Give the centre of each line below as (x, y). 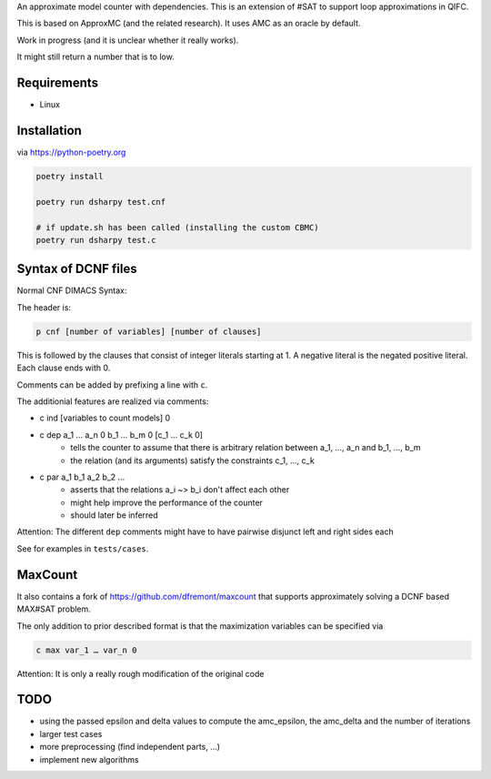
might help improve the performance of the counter (167, 502)
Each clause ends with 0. (64, 368)
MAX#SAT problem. (54, 609)
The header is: (44, 307)
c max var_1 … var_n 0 (86, 650)
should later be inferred (114, 515)
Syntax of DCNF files (77, 269)
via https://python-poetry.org (71, 152)
